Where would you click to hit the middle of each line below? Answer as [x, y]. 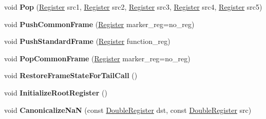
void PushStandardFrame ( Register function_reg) [87, 41]
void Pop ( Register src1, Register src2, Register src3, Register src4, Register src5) [133, 7]
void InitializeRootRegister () [56, 92]
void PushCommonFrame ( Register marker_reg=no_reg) [99, 24]
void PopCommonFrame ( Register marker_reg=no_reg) [97, 58]
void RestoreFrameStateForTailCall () [71, 75]
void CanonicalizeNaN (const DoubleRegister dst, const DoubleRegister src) [128, 110]
